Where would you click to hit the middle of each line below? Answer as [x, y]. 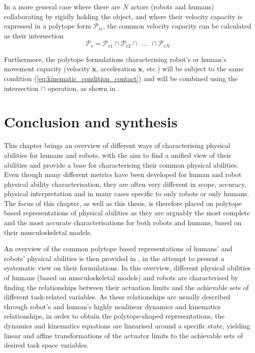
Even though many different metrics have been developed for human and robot [123, 174]
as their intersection [34, 35]
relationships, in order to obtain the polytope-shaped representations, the [114, 316]
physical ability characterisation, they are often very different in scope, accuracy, [125, 184]
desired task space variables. [46, 345]
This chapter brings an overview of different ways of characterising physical [117, 145]
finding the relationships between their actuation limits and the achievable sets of [127, 287]
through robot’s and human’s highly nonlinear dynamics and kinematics [113, 306]
